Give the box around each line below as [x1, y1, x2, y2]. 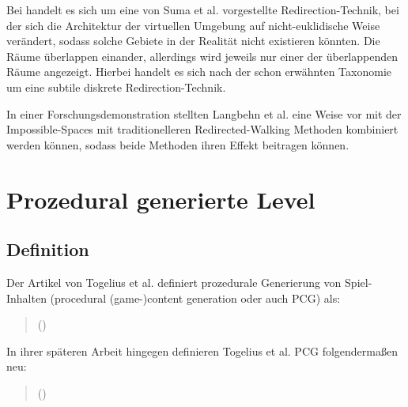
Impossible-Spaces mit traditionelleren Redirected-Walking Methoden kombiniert [6, 121, 399, 138]
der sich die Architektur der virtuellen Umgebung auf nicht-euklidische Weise [6, 17, 380, 33]
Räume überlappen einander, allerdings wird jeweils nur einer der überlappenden [6, 47, 399, 64]
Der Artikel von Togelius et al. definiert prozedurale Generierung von [6, 273, 342, 290]
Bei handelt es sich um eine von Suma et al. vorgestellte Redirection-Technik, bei [6, 2, 399, 17]
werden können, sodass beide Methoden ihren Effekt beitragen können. [6, 136, 349, 153]
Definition [6, 237, 89, 262]
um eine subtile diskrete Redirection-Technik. [6, 78, 226, 95]
